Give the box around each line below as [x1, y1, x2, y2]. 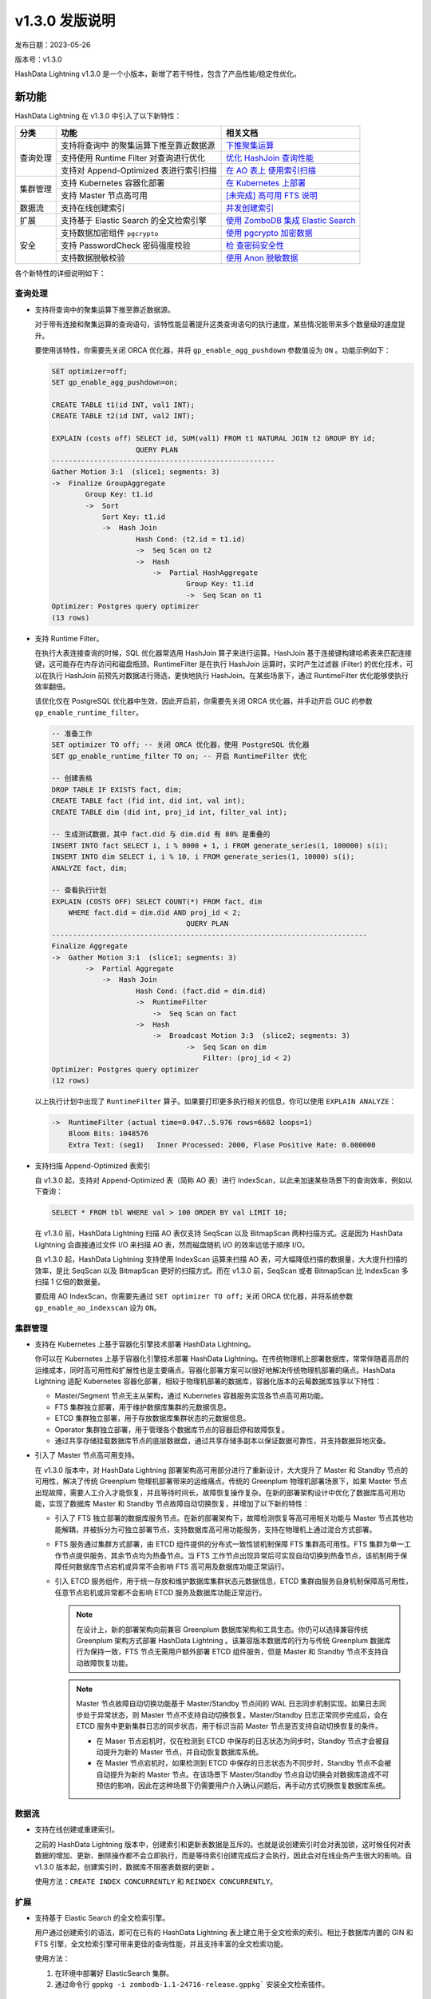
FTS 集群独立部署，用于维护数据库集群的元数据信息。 [54, 1402, 231, 1411]
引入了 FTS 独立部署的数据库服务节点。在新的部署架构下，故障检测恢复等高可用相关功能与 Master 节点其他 [54, 1514, 406, 1523]
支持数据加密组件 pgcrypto [61, 227, 159, 238]
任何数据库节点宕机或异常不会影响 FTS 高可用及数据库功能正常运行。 [61, 1562, 289, 1571]
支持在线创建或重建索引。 [34, 1825, 119, 1834]
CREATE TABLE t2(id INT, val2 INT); [51, 412, 196, 421]
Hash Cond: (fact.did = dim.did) [136, 986, 267, 996]
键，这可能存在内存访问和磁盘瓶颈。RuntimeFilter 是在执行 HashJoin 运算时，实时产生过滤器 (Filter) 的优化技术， [34, 660, 407, 669]
